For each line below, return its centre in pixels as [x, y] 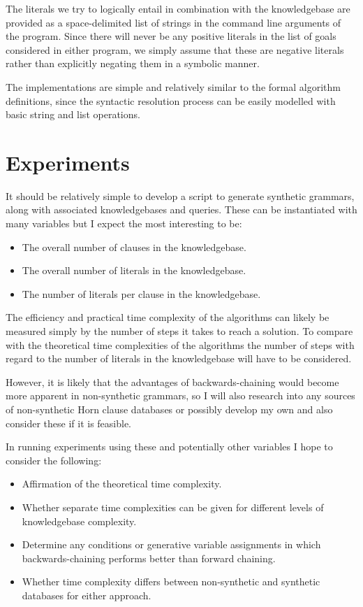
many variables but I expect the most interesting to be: [124, 223]
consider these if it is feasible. [68, 423]
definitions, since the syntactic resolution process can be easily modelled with [171, 100]
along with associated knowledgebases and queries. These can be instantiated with [181, 209]
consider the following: [54, 460]
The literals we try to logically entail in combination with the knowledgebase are [178, 8]
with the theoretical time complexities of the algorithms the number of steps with [180, 344]
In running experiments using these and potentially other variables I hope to [169, 447]
